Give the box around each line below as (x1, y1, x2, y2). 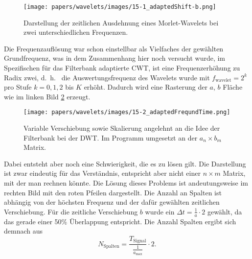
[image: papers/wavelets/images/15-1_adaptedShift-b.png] (23, 3, 216, 10)
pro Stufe (4, 82, 32, 92)
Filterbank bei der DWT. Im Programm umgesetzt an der (23, 132, 198, 142)
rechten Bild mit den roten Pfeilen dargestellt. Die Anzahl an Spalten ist (4, 187, 222, 197)
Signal (133, 238, 146, 244)
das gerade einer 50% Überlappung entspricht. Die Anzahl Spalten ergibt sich (4, 216, 236, 226)
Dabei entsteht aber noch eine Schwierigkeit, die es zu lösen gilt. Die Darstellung (4, 158, 246, 168)
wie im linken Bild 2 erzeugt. (4, 91, 91, 101)
